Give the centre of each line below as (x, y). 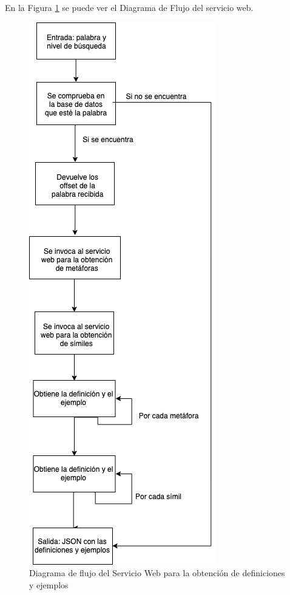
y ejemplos (49, 584)
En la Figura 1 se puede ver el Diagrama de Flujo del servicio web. (129, 7)
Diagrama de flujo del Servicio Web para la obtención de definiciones (157, 573)
